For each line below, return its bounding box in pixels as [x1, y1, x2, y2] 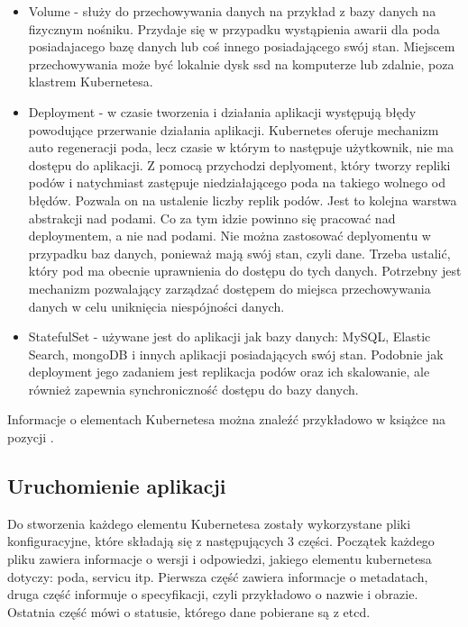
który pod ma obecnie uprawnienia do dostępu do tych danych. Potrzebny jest [28, 261, 462, 280]
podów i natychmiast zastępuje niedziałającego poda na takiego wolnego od [28, 173, 445, 192]
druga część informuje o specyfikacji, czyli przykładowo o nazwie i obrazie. [7, 585, 418, 604]
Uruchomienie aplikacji [7, 472, 226, 500]
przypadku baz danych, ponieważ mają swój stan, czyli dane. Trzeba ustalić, [28, 243, 451, 262]
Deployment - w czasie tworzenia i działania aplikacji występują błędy [28, 102, 417, 121]
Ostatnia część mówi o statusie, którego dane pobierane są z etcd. [7, 602, 371, 621]
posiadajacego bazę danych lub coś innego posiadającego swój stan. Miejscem [28, 37, 455, 56]
